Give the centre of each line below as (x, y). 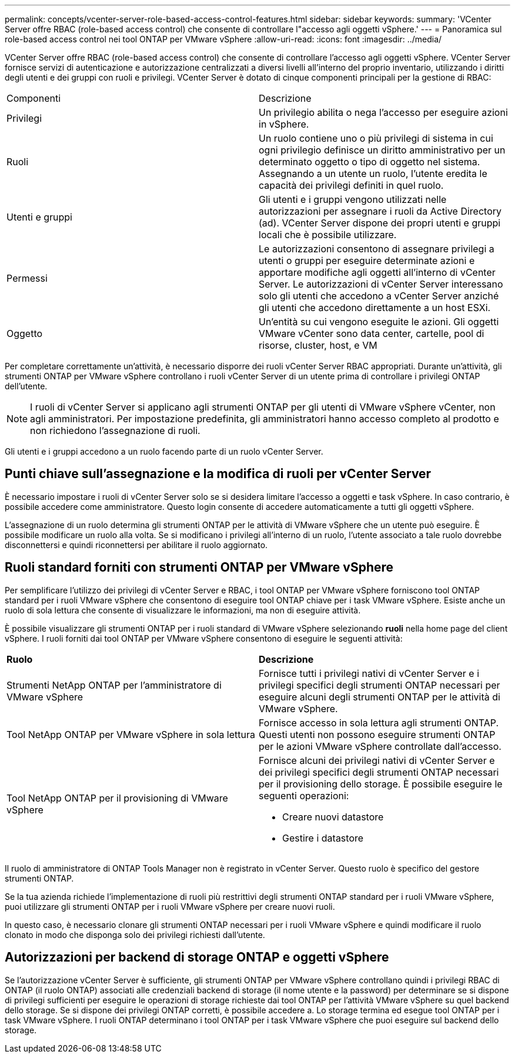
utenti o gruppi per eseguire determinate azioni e (367, 261)
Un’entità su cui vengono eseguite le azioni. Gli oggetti (379, 322)
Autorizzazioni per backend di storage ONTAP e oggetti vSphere (197, 957)
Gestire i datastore (323, 838)
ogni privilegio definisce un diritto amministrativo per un (382, 150)
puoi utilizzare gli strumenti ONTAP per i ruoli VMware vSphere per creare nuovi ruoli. (170, 906)
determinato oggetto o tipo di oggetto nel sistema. (369, 162)
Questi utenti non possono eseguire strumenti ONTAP (377, 734)
